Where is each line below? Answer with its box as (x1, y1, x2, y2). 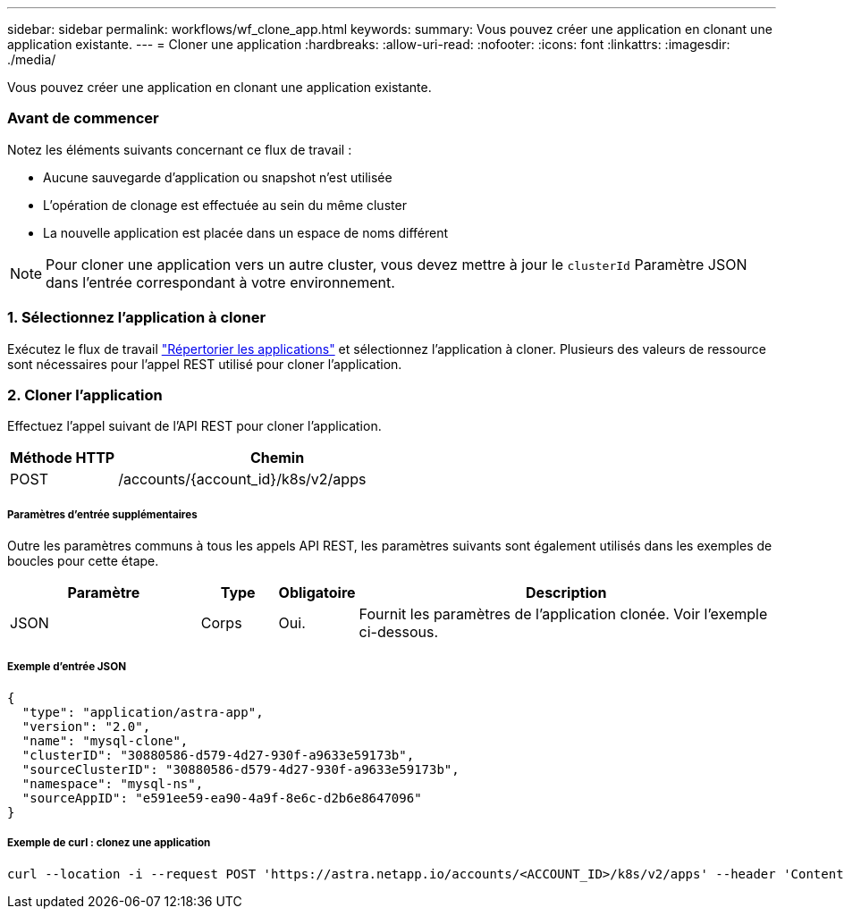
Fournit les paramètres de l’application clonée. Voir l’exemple (359, 605, 768, 624)
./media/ (7, 52, 56, 67)
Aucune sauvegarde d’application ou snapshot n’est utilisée (43, 169, 392, 185)
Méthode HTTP (10, 449, 115, 467)
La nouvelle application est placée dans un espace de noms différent (43, 224, 449, 240)
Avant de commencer (7, 109, 159, 128)
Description (526, 584, 607, 602)
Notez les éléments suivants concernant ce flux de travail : (7, 141, 352, 157)
